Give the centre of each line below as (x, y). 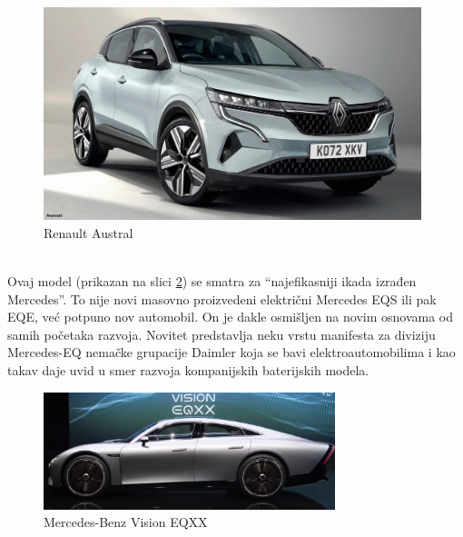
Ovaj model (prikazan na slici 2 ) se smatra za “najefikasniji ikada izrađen (212, 281)
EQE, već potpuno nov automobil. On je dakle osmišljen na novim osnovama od (231, 317)
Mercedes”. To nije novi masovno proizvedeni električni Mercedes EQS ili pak (222, 298)
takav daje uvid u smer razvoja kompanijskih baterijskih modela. (188, 370)
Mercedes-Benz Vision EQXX (126, 522)
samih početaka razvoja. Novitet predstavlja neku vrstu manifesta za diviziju (222, 334)
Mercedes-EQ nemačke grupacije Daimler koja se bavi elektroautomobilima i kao (231, 352)
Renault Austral (89, 232)
